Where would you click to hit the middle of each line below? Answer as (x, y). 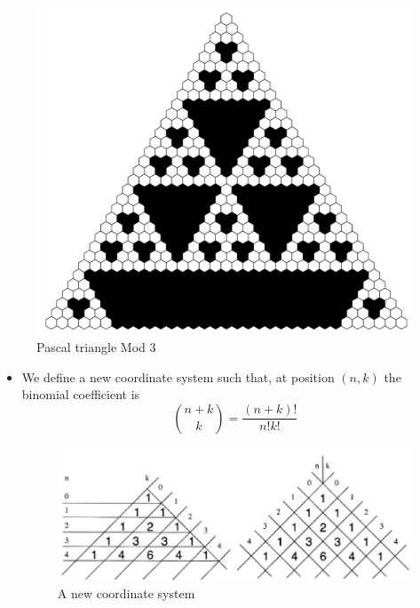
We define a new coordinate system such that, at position (178, 376)
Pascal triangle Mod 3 (96, 347)
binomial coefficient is (81, 394)
